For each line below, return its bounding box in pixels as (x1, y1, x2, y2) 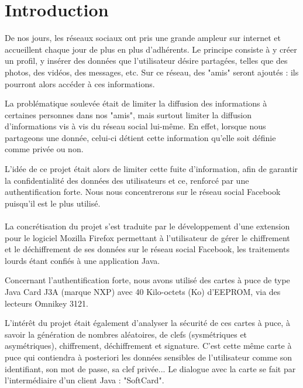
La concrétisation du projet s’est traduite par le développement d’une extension (5, 220, 290, 232)
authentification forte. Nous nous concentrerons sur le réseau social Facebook (5, 186, 281, 198)
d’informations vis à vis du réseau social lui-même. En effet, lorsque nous (5, 120, 266, 132)
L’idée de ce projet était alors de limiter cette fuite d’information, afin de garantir (5, 163, 298, 175)
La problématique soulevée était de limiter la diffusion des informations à (5, 97, 267, 109)
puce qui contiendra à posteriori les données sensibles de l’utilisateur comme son (5, 351, 292, 363)
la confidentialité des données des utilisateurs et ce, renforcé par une (5, 174, 249, 186)
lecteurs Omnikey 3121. (5, 297, 88, 309)
